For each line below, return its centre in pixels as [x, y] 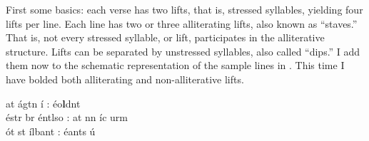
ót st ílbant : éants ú [51, 131]
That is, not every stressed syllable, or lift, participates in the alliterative [165, 37]
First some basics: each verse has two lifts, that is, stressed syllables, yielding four [184, 9]
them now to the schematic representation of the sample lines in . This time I [175, 65]
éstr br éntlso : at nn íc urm [67, 117]
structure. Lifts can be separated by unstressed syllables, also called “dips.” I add [183, 51]
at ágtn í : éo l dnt [43, 103]
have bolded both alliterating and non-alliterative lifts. [125, 79]
